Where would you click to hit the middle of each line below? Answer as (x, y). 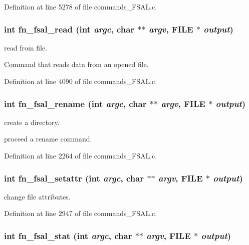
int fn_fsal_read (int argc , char (69, 29)
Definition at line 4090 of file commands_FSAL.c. (81, 81)
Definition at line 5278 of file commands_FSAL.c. (81, 6)
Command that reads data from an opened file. (76, 64)
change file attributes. (37, 196)
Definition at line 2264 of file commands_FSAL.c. (81, 155)
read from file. (26, 47)
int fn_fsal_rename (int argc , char (75, 103)
